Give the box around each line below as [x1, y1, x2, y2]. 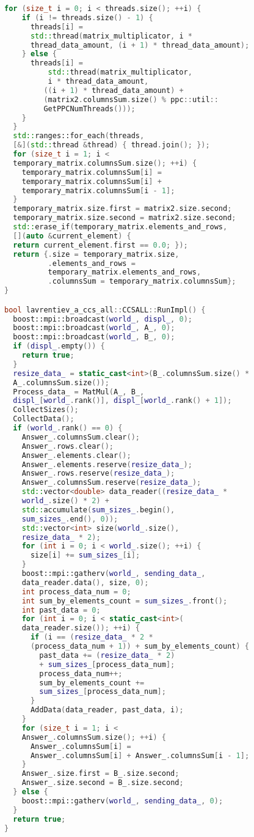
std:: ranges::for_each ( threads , [13, 131, 145, 141]
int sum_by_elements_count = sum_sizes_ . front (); [21, 596, 228, 605]
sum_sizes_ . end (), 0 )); [21, 514, 118, 523]
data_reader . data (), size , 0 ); [21, 578, 149, 587]
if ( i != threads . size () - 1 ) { [21, 13, 153, 22]
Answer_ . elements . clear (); [21, 451, 131, 460]
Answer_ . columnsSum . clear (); [21, 432, 140, 441]
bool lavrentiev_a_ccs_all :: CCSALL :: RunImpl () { [4, 305, 206, 314]
